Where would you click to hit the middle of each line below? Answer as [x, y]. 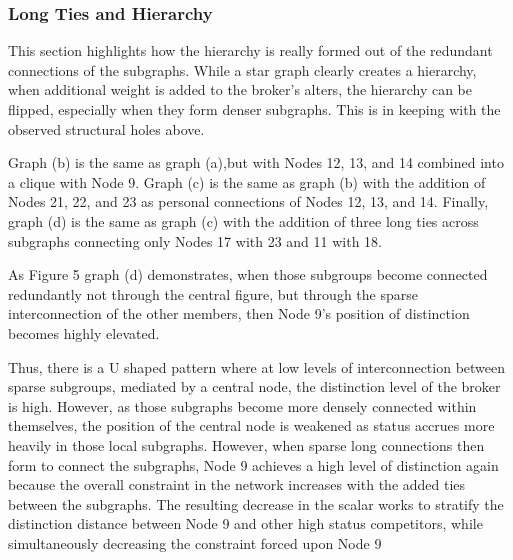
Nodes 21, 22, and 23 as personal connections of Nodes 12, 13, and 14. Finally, [248, 201]
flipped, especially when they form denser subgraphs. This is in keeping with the [254, 109]
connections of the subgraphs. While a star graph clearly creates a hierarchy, [242, 69]
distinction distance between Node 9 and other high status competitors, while [245, 523]
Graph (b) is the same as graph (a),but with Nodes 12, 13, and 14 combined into [256, 162]
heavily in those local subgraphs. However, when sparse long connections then [246, 444]
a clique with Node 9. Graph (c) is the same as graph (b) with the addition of [247, 181]
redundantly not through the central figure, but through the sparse [213, 293]
